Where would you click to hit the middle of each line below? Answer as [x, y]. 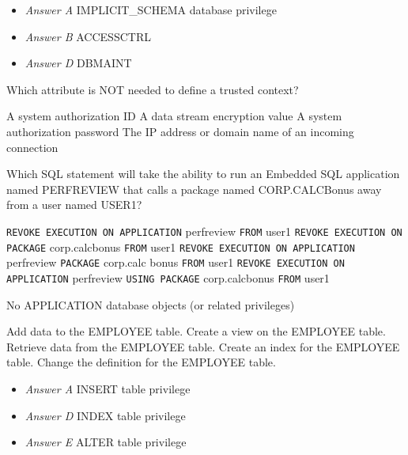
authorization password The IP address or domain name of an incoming [180, 131]
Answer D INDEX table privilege [105, 415]
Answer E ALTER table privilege [106, 442]
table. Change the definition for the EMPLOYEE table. [141, 362]
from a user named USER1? [74, 205]
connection [32, 147]
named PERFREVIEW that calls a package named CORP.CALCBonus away [194, 189]
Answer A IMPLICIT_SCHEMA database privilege [151, 9]
